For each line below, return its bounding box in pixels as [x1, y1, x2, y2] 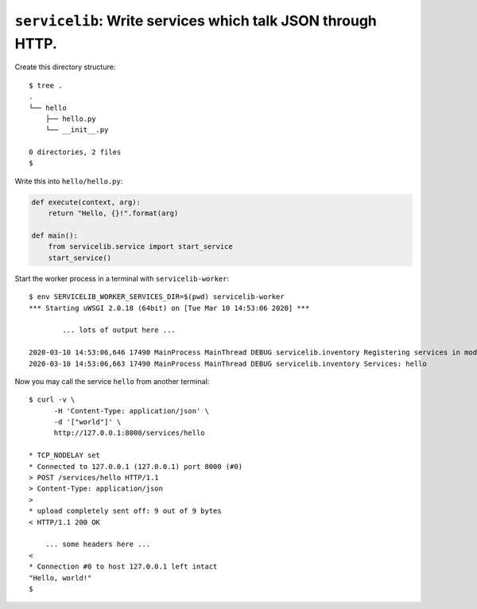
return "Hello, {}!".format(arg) [48, 209, 179, 218]
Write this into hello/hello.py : [14, 176, 123, 186]
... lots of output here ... [62, 326, 176, 335]
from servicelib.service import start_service [48, 242, 234, 251]
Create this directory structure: [14, 62, 116, 72]
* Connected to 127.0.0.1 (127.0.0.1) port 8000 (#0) [29, 462, 242, 471]
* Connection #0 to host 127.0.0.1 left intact [29, 562, 218, 572]
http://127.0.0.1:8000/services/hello [53, 429, 206, 437]
